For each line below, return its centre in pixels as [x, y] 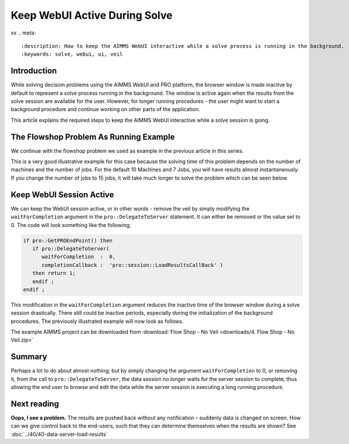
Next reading [35, 404]
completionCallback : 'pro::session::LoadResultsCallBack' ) [132, 265]
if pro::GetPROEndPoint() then [68, 240]
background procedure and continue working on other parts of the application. [106, 109]
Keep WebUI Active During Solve [92, 15]
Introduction [34, 71]
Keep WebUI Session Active [62, 195]
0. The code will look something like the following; [71, 225]
